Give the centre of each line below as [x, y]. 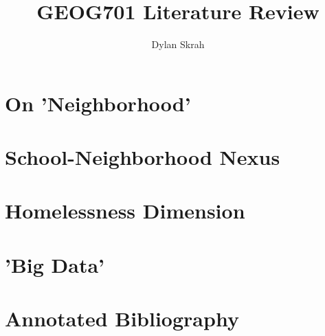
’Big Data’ [55, 264]
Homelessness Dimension [125, 211]
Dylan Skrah [178, 44]
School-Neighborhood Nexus [143, 157]
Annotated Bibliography [122, 318]
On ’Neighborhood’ [98, 103]
